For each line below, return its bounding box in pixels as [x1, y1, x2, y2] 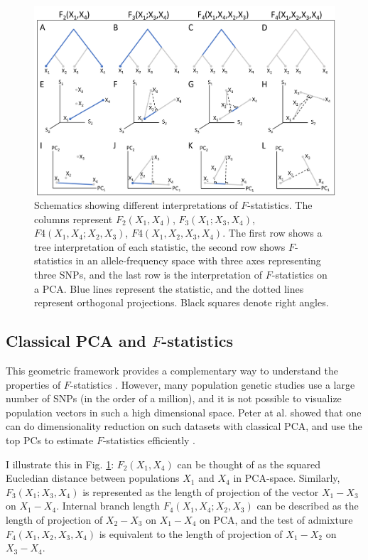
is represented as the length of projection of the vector [82, 484, 319, 499]
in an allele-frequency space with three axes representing [75, 253, 321, 268]
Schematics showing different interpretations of [34, 198, 238, 212]
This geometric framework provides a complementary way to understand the [6, 363, 338, 378]
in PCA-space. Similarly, [233, 470, 340, 485]
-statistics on [271, 267, 328, 282]
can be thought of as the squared [177, 456, 321, 471]
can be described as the [256, 498, 359, 513]
